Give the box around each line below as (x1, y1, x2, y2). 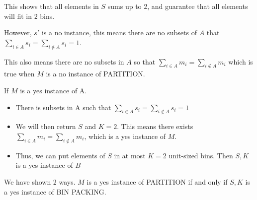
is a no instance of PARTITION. (46, 68, 145, 79)
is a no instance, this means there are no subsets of (41, 27, 197, 38)
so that (134, 56, 156, 67)
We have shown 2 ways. (4, 176, 76, 187)
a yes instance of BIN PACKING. (4, 186, 106, 197)
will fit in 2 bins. (4, 10, 55, 21)
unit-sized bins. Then (169, 150, 233, 160)
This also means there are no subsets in (4, 56, 124, 67)
